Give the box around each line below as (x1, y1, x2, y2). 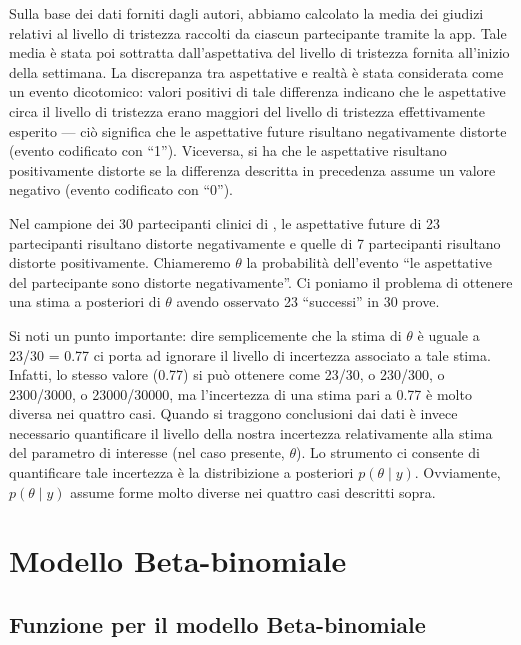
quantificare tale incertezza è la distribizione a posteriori (9, 462, 354, 483)
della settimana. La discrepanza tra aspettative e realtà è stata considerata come (9, 61, 504, 82)
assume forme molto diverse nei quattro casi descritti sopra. (70, 481, 436, 502)
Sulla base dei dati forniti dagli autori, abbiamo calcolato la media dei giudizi (9, 3, 484, 23)
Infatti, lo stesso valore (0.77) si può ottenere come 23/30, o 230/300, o (9, 364, 445, 385)
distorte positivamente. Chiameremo (9, 252, 231, 273)
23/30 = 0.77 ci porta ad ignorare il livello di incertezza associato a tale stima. (9, 344, 491, 365)
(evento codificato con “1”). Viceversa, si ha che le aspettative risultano (9, 140, 447, 161)
